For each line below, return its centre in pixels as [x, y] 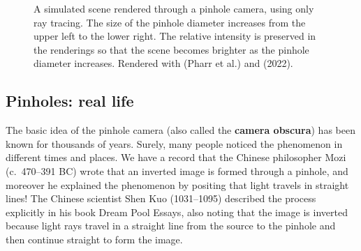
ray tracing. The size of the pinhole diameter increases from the [170, 22]
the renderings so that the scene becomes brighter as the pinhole [171, 49]
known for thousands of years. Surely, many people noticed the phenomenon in [174, 143]
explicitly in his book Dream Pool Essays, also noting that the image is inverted [177, 212]
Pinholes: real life [70, 101]
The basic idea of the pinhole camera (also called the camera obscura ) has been [180, 130]
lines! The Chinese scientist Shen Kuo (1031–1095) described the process [161, 198]
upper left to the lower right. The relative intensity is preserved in [175, 36]
